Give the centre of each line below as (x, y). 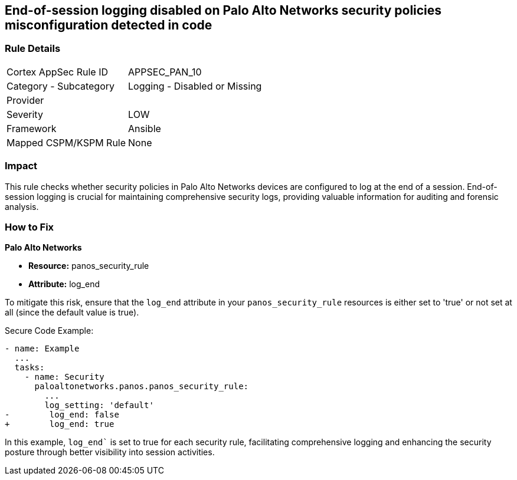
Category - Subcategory (60, 86)
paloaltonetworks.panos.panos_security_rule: (142, 387)
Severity (25, 114)
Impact (21, 166)
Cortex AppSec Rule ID (58, 72)
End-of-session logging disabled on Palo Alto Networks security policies (223, 10)
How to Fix (30, 227)
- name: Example (42, 349)
